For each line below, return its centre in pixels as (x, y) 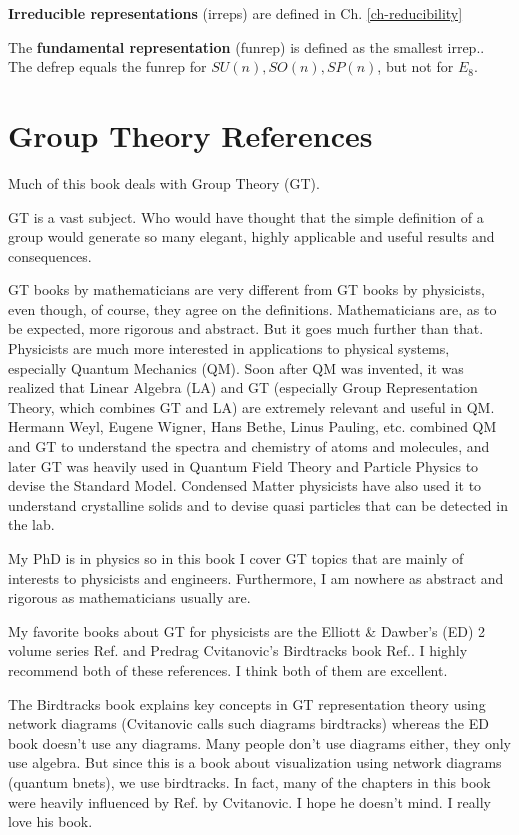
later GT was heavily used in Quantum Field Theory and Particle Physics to (243, 465)
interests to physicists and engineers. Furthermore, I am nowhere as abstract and (256, 577)
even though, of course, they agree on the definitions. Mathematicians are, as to (252, 308)
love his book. (50, 821)
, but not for (415, 66)
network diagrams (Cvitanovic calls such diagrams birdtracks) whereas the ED (248, 723)
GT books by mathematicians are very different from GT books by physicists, (246, 289)
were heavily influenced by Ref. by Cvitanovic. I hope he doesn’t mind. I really (249, 801)
